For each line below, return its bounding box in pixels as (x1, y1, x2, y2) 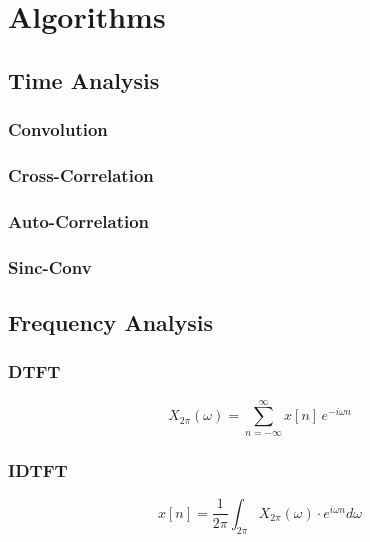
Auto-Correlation (8, 208, 150, 233)
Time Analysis (8, 64, 160, 95)
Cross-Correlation (8, 162, 154, 187)
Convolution (8, 117, 108, 142)
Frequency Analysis (8, 306, 214, 337)
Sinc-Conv (8, 254, 92, 279)
